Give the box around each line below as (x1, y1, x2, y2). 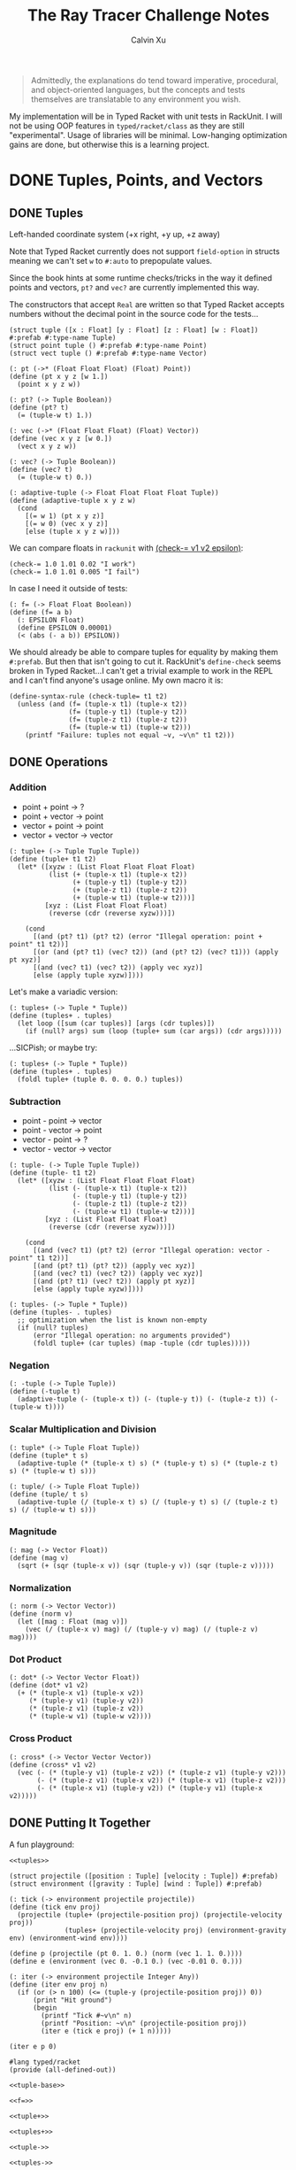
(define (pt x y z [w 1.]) (9, 372, 109, 381)
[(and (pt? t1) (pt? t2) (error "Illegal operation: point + (32, 931, 263, 941)
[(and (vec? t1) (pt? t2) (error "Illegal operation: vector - (32, 1246, 271, 1255)
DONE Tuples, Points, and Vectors (9, 170, 263, 190)
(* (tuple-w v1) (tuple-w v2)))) (28, 1712, 152, 1721)
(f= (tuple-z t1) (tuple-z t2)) (68, 714, 188, 724)
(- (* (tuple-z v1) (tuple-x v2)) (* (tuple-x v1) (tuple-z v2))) (36, 1776, 287, 1785)
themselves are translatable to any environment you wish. (30, 94, 241, 104)
